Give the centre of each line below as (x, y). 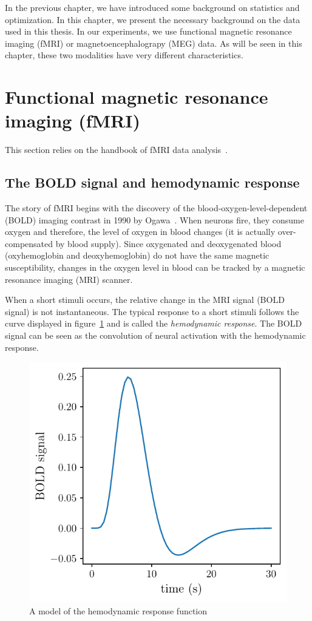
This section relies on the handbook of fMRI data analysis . (116, 150)
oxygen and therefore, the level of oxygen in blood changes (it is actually (140, 232)
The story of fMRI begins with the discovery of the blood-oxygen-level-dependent (156, 208)
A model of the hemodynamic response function (118, 610)
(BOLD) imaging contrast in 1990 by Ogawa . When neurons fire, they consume (154, 219)
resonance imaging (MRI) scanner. (69, 279)
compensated (29, 243)
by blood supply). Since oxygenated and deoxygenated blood (168, 243)
